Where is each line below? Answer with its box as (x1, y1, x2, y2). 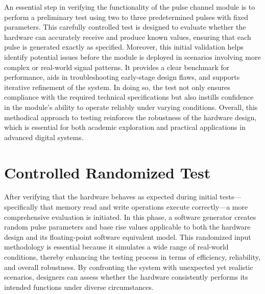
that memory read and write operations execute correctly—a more (40, 201, 248, 212)
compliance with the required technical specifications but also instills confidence (4, 92, 254, 102)
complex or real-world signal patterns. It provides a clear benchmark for (4, 61, 230, 72)
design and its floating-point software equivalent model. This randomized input (4, 231, 251, 242)
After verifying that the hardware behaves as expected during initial (4, 191, 218, 202)
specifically (4, 201, 38, 212)
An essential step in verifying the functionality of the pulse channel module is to (4, 2, 255, 12)
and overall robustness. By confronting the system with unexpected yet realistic (4, 261, 253, 272)
